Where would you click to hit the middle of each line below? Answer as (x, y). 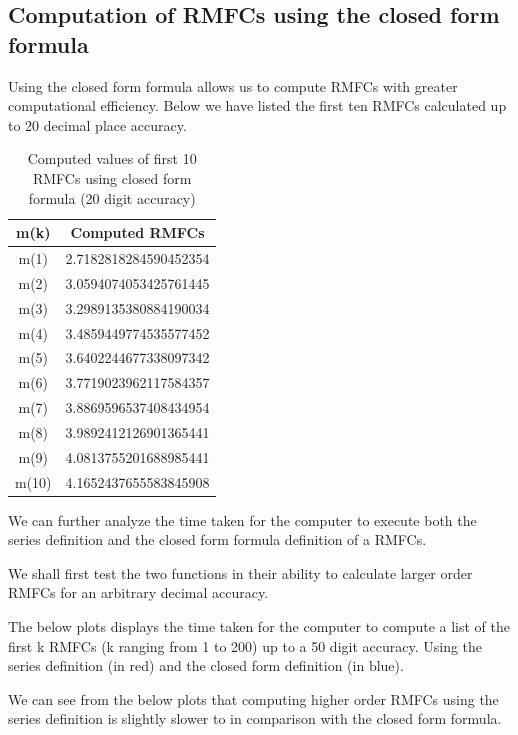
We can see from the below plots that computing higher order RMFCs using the (253, 698)
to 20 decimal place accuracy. (97, 124)
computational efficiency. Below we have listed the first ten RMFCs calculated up (257, 105)
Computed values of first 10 (112, 158)
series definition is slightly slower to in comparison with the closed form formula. (255, 718)
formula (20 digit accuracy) (112, 197)
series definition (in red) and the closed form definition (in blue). (206, 665)
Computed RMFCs (137, 232)
